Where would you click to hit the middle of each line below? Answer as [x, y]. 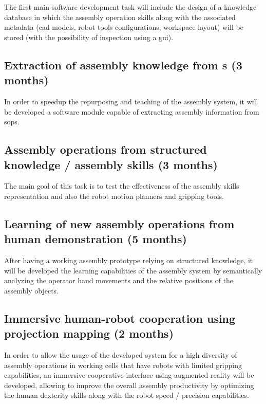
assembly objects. [31, 290]
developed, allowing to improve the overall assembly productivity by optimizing [129, 385]
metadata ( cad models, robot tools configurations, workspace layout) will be [124, 27]
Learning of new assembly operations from [119, 223]
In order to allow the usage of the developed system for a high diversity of [121, 355]
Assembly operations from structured [106, 149]
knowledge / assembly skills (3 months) [111, 164]
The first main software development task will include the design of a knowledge [130, 7]
